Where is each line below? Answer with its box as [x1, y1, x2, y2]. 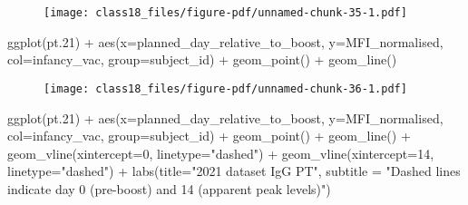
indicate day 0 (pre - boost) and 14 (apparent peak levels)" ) [7, 179, 331, 198]
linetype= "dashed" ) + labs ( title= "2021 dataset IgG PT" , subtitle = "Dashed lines [7, 161, 461, 181]
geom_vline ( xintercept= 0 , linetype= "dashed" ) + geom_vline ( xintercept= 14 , [7, 143, 434, 162]
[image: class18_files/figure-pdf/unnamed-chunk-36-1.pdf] [44, 82, 407, 95]
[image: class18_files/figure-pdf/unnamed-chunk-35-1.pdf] [44, 6, 407, 19]
